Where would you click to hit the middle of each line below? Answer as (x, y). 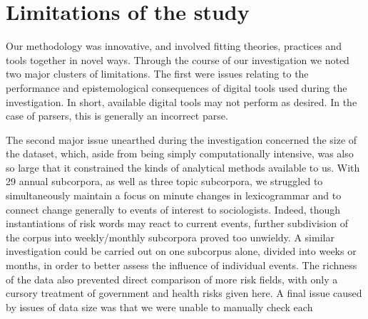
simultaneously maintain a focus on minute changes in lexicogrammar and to (174, 195)
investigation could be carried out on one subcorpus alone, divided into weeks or (181, 251)
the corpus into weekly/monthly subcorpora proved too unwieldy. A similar (170, 237)
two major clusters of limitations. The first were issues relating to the (157, 74)
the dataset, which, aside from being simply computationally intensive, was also (180, 153)
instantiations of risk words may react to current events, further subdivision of (177, 223)
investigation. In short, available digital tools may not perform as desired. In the (182, 101)
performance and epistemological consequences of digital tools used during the (177, 87)
